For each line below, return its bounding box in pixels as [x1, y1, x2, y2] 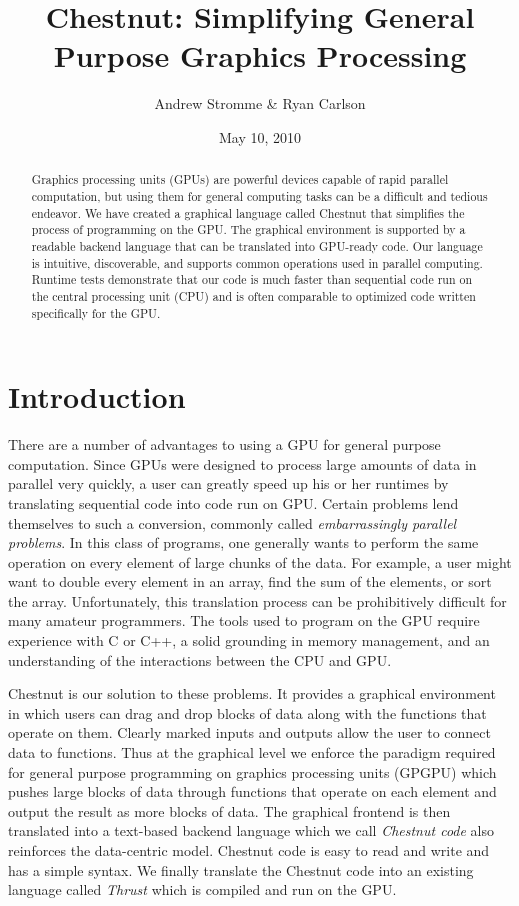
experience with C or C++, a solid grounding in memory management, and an [8, 630, 490, 651]
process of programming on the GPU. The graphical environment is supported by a [31, 221, 466, 238]
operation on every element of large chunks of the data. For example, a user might [8, 551, 512, 572]
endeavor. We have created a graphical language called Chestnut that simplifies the [31, 204, 465, 221]
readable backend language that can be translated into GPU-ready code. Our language [31, 237, 483, 254]
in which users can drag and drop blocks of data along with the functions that [8, 702, 487, 723]
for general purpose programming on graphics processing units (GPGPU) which [8, 761, 497, 782]
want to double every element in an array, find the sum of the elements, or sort [8, 571, 492, 592]
